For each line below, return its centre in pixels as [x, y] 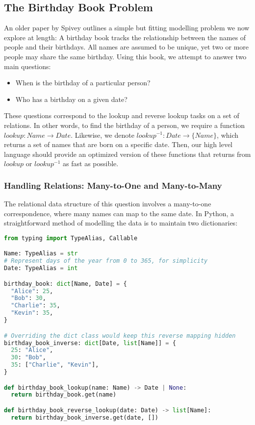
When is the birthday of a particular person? [83, 83]
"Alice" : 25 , [32, 291]
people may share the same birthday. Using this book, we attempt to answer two [125, 56]
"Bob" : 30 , [28, 298]
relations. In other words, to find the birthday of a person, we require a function [124, 125]
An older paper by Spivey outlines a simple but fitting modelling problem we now [127, 28]
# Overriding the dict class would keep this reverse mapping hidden [120, 336]
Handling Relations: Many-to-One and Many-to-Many [113, 185]
